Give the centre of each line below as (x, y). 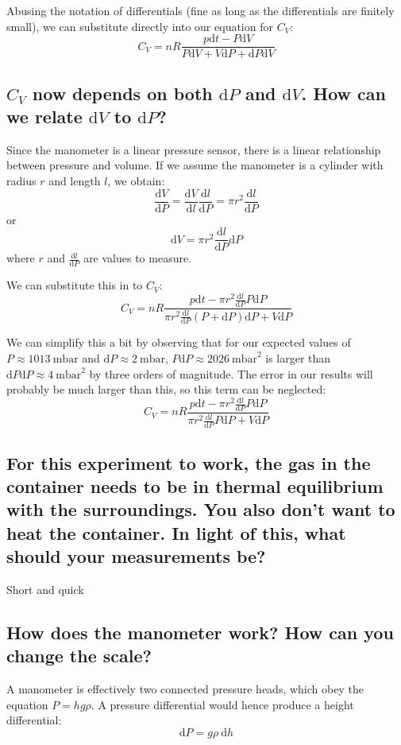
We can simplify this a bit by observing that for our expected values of (179, 342)
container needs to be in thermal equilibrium (195, 486)
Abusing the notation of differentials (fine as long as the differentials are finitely (200, 10)
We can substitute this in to (75, 285)
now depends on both (122, 93)
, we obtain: (136, 181)
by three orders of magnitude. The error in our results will (231, 373)
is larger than (298, 357)
